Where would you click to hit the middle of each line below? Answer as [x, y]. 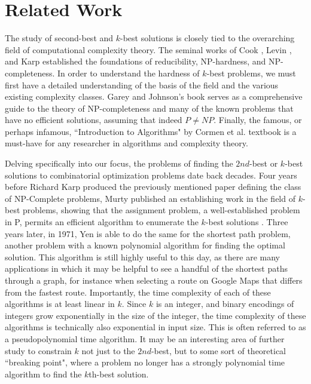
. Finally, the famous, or [258, 120]
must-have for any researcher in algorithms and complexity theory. [126, 143]
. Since [134, 304]
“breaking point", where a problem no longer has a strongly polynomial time [145, 362]
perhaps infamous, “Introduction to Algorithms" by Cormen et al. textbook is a [151, 131]
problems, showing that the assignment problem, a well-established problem [161, 210]
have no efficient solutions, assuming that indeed [94, 120]
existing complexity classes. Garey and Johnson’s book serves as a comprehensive [154, 96]
